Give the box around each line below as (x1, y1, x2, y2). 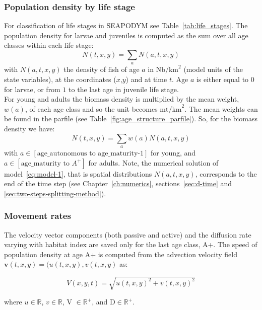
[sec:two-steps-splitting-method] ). (4, 188, 106, 198)
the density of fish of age (63, 64, 140, 74)
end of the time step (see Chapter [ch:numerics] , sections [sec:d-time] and (4, 178, 232, 189)
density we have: (4, 123, 55, 133)
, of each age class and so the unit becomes (25, 103, 158, 114)
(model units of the (183, 64, 243, 74)
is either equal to (196, 73, 249, 84)
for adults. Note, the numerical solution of (88, 157, 219, 168)
